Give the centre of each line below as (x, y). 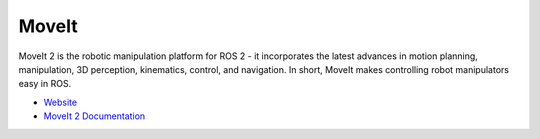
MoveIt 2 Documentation (94, 116)
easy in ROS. (45, 84)
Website (60, 102)
